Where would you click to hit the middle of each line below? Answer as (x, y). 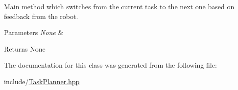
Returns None (25, 48)
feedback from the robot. (41, 16)
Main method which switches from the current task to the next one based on (119, 6)
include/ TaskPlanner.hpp (42, 81)
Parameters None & (34, 32)
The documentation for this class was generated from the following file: (110, 65)
